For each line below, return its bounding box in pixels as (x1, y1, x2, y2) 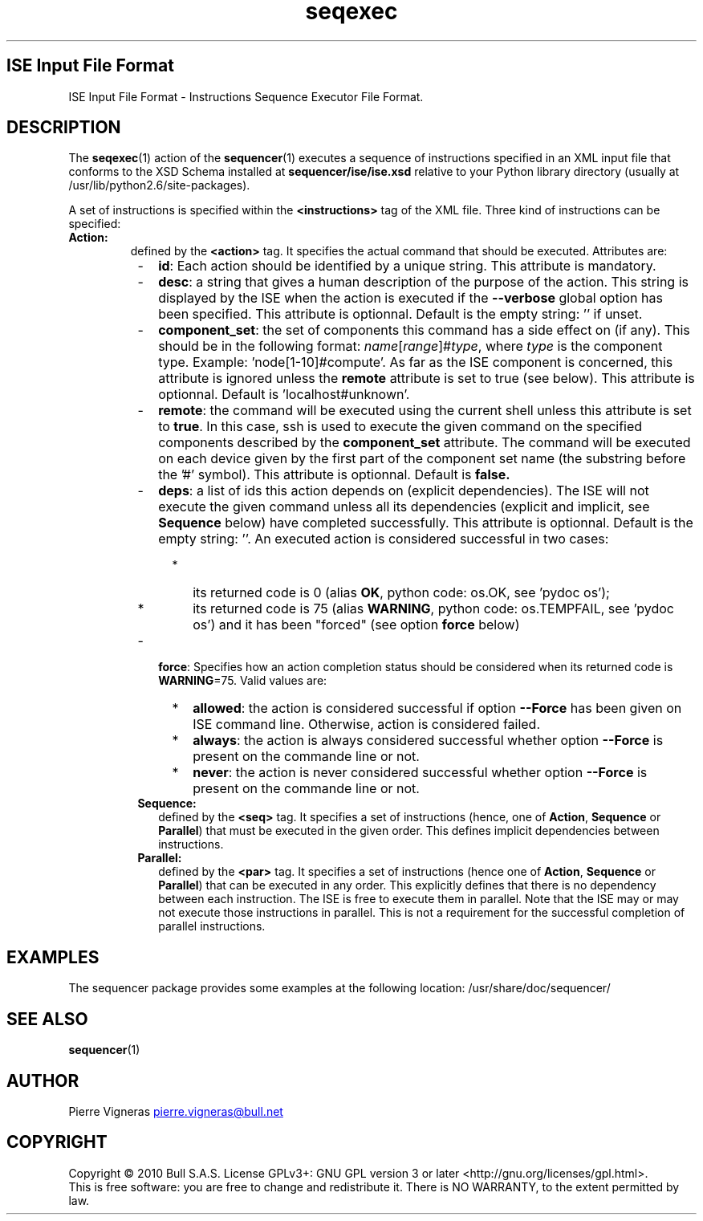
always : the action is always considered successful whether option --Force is (193, 732, 664, 749)
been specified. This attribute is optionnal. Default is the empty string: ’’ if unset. (158, 306, 643, 323)
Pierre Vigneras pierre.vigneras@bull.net (68, 1104, 283, 1118)
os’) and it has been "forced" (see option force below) (193, 617, 520, 633)
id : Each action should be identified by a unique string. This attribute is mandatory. (158, 258, 656, 275)
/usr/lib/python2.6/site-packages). (68, 178, 250, 193)
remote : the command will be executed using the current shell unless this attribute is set (158, 402, 692, 419)
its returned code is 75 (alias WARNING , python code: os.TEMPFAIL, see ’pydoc (193, 600, 674, 617)
